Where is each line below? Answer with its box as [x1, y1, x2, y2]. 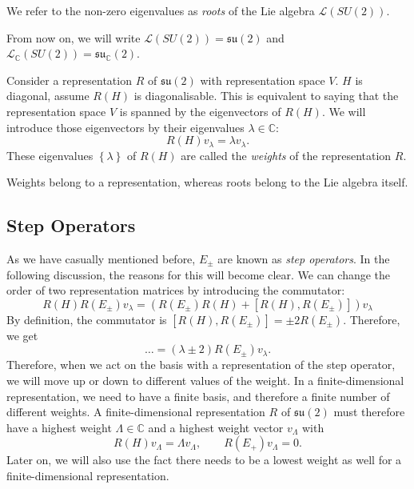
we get [6, 327, 38, 343]
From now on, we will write [6, 29, 141, 46]
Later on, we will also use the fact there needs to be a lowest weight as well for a [6, 451, 402, 468]
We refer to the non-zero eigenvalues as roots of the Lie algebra [6, 2, 315, 18]
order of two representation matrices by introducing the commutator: [6, 282, 345, 299]
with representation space [200, 71, 325, 88]
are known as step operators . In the [217, 251, 390, 267]
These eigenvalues [6, 146, 94, 163]
